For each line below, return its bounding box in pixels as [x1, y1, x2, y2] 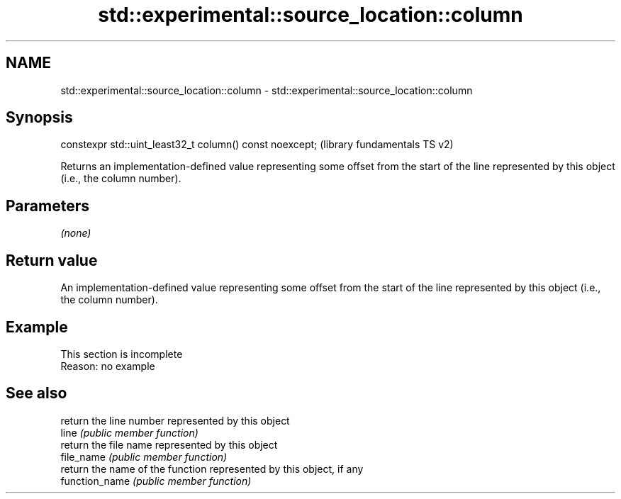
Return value [6, 251, 98, 269]
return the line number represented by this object [60, 414, 290, 427]
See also [6, 384, 67, 403]
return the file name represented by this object [60, 438, 278, 451]
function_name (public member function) [60, 474, 252, 487]
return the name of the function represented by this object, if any [60, 462, 364, 475]
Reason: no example [60, 359, 155, 372]
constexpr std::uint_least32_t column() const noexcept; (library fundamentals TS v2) [60, 138, 454, 151]
